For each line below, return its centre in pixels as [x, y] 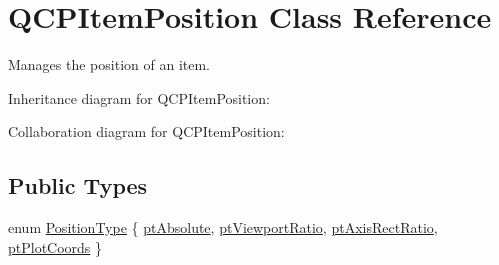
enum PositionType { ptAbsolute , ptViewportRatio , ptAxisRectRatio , [223, 227]
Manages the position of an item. [109, 64]
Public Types [78, 185]
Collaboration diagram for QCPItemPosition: [146, 131]
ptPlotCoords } [55, 246]
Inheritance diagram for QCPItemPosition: [139, 97]
